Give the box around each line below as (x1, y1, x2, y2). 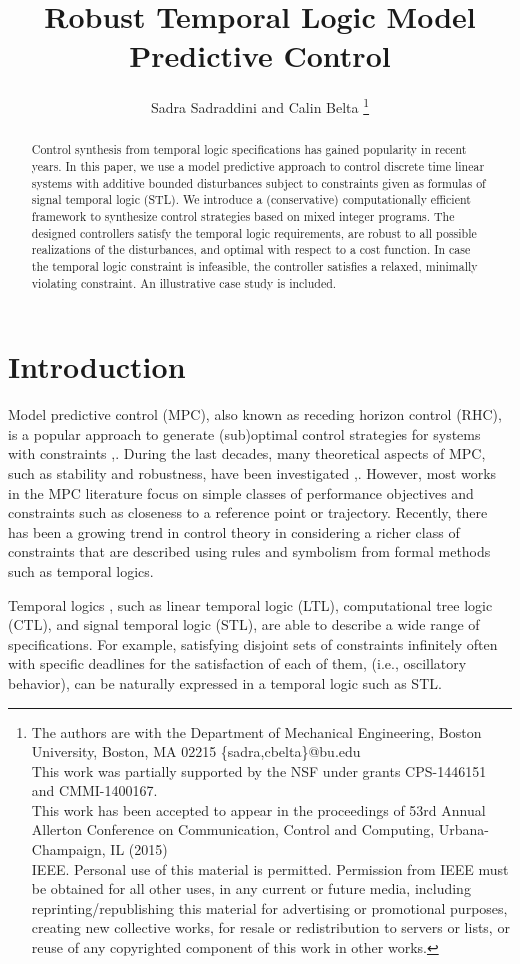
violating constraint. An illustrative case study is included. (31, 274, 337, 291)
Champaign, (31, 839, 106, 860)
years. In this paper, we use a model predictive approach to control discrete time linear (31, 158, 485, 175)
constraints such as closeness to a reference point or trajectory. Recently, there (8, 502, 488, 523)
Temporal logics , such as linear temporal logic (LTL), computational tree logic (8, 594, 493, 615)
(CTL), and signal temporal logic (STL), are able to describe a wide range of (8, 614, 480, 635)
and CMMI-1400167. (31, 780, 158, 801)
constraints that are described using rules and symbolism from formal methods (8, 541, 491, 562)
